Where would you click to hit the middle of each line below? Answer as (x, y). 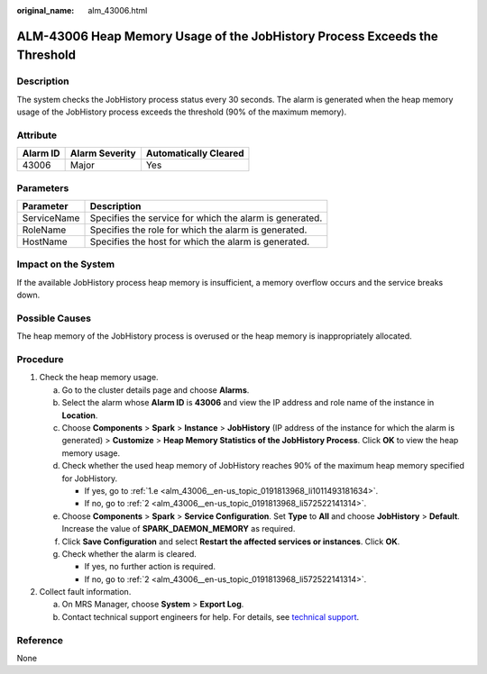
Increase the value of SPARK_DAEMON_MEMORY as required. (179, 529)
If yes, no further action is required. (150, 567)
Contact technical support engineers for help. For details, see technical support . (211, 616)
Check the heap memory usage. (99, 378)
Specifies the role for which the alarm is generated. (198, 230)
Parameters (43, 187)
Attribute (37, 135)
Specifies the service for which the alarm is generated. (206, 218)
